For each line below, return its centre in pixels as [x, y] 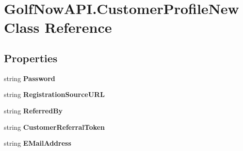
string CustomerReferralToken [55, 127]
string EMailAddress [38, 143]
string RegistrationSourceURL [54, 94]
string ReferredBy [33, 110]
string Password [30, 78]
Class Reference [58, 27]
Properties [31, 58]
